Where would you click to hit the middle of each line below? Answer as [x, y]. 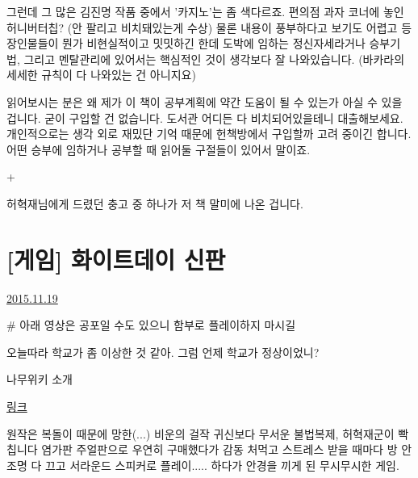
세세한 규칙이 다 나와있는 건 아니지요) [101, 75]
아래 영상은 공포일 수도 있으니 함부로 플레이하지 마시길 [158, 325]
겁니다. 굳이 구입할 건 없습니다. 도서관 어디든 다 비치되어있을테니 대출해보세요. [205, 117]
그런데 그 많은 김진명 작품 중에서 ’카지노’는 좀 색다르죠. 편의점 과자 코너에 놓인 [205, 11]
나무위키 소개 [40, 379]
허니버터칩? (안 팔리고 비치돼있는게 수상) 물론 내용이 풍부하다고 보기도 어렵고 [202, 27]
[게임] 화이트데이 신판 [116, 259]
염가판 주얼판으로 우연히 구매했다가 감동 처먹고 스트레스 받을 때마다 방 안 [227, 449]
